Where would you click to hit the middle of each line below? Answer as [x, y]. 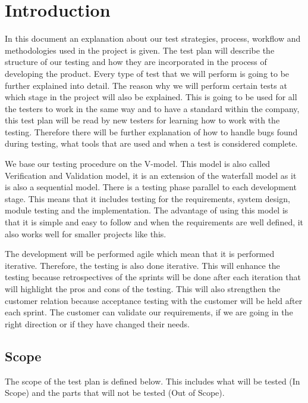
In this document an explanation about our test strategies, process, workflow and [153, 38]
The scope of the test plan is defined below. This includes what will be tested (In [153, 381]
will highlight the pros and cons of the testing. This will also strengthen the [143, 289]
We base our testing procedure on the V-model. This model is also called [138, 164]
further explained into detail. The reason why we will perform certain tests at [146, 85]
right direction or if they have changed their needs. [97, 323]
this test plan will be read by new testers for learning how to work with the [142, 120]
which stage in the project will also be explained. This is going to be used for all [151, 97]
